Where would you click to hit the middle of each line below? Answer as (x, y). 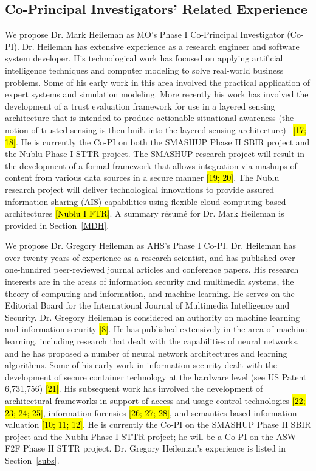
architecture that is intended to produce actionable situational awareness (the (149, 118)
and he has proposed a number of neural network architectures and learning (146, 353)
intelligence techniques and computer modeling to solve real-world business (144, 70)
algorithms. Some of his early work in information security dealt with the (141, 365)
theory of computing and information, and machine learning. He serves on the (150, 293)
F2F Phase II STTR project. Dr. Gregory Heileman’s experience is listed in (145, 448)
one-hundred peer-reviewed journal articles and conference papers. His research (152, 269)
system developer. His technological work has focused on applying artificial (144, 58)
